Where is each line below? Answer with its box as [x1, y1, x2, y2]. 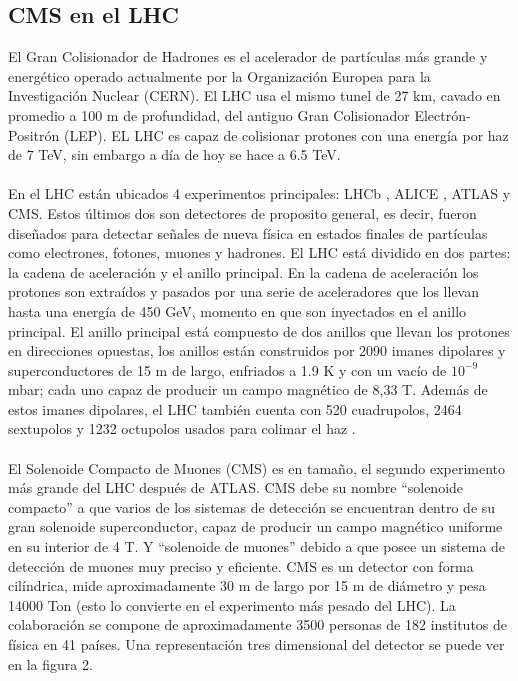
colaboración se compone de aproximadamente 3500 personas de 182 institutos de [8, 614, 508, 635]
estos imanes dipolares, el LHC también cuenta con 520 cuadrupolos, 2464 [8, 398, 462, 419]
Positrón [8, 124, 60, 145]
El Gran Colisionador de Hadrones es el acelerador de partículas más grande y [8, 46, 488, 67]
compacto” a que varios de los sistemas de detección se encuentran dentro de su [8, 496, 496, 517]
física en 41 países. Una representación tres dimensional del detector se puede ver [8, 634, 505, 655]
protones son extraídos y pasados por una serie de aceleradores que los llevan [8, 281, 479, 302]
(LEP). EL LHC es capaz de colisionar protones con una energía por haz [63, 124, 509, 145]
